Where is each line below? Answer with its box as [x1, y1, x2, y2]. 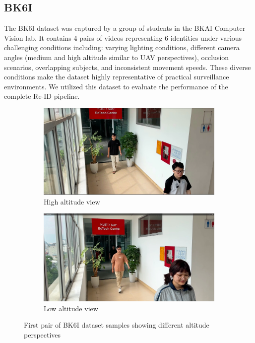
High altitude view [44, 196, 100, 206]
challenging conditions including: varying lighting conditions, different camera [4, 42, 240, 53]
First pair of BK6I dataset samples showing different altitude [24, 320, 209, 330]
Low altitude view [44, 303, 98, 313]
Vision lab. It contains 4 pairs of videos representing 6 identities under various [4, 32, 242, 43]
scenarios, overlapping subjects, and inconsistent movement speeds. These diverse [4, 62, 251, 72]
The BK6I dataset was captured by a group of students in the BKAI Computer [4, 23, 246, 33]
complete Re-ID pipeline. [4, 91, 80, 101]
